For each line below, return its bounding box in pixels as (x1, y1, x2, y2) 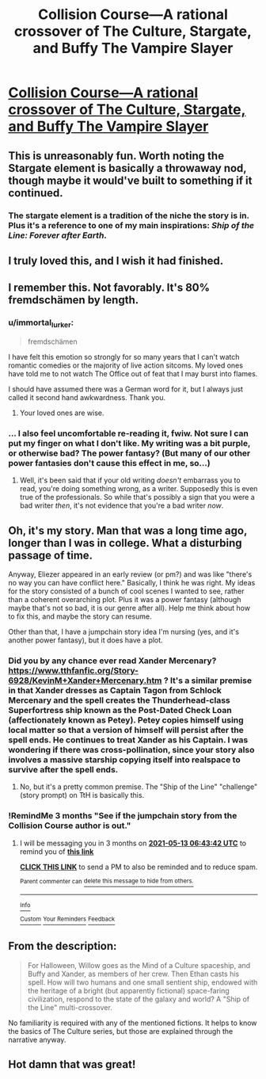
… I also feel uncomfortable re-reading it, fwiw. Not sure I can (8, 428, 249, 439)
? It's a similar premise (163, 675, 252, 686)
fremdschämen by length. (8, 293, 139, 307)
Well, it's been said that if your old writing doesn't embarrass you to (19, 475, 241, 485)
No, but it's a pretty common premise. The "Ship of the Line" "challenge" (19, 782, 258, 791)
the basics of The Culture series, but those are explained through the (8, 1026, 234, 1035)
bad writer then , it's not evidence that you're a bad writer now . (19, 501, 224, 510)
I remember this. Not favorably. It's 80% (8, 281, 211, 295)
